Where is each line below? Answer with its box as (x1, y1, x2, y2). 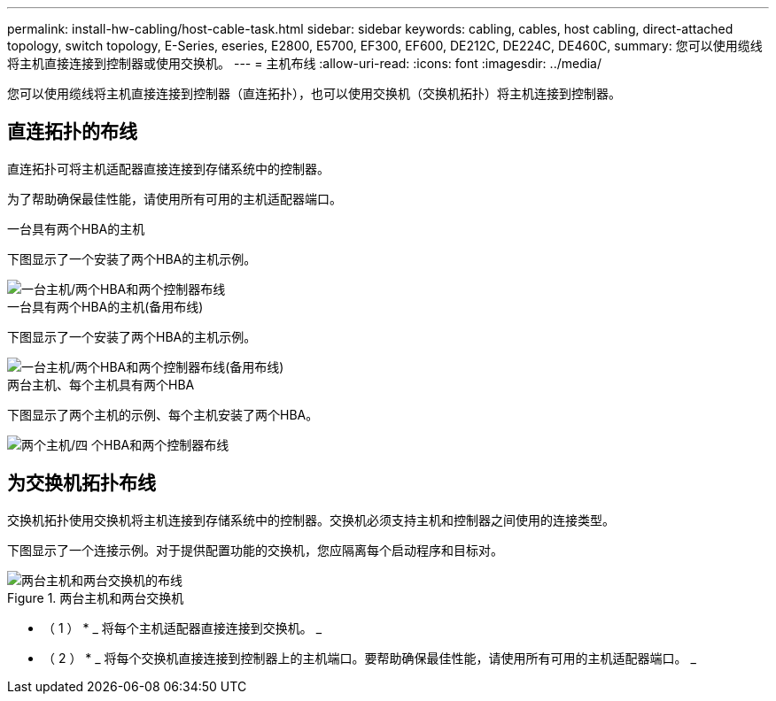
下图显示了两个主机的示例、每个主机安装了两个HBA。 (7, 406, 319, 422)
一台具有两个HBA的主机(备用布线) (7, 298, 204, 314)
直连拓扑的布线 (7, 120, 137, 143)
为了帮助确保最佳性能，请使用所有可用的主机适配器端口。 (7, 190, 342, 206)
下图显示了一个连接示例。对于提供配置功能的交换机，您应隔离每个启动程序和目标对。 (7, 542, 503, 558)
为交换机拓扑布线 (7, 472, 156, 495)
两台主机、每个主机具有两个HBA (7, 376, 195, 392)
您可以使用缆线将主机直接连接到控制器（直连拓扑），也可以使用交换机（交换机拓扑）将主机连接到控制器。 (7, 86, 621, 101)
